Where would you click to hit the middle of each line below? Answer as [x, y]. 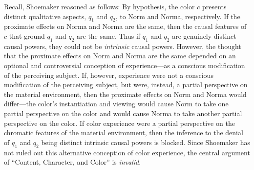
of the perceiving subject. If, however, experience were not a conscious [109, 75]
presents [214, 6]
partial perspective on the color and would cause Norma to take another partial [123, 113]
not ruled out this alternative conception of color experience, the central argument [127, 152]
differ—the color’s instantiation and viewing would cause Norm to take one [116, 104]
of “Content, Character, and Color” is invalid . [73, 162]
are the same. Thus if [109, 36]
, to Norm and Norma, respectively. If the [178, 16]
